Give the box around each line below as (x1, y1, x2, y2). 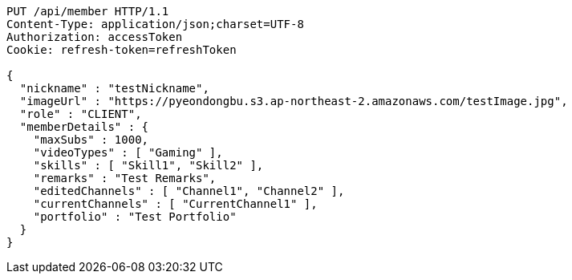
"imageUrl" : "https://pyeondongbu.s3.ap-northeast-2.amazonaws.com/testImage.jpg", (19, 95, 568, 108)
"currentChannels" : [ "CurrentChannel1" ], (33, 197, 318, 210)
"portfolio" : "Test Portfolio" (33, 210, 237, 223)
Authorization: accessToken (6, 30, 183, 43)
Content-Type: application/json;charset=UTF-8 (6, 18, 304, 30)
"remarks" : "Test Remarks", (33, 172, 217, 185)
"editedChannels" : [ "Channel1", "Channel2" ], (33, 185, 345, 197)
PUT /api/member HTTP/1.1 (6, 5, 169, 18)
